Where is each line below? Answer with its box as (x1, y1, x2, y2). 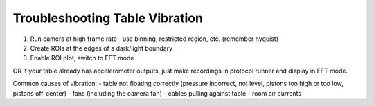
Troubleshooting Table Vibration (12, 10, 204, 26)
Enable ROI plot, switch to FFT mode (30, 54, 134, 62)
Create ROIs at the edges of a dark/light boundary (30, 44, 173, 52)
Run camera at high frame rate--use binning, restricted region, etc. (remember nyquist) (30, 35, 279, 43)
